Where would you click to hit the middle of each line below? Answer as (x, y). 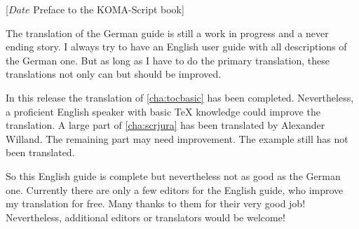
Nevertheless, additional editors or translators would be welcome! (145, 217)
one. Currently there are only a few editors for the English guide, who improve (175, 189)
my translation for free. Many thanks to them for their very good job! (156, 203)
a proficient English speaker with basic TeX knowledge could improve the (163, 111)
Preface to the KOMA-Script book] (109, 9)
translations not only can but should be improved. (114, 74)
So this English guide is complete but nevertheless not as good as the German (173, 175)
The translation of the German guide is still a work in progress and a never (167, 33)
